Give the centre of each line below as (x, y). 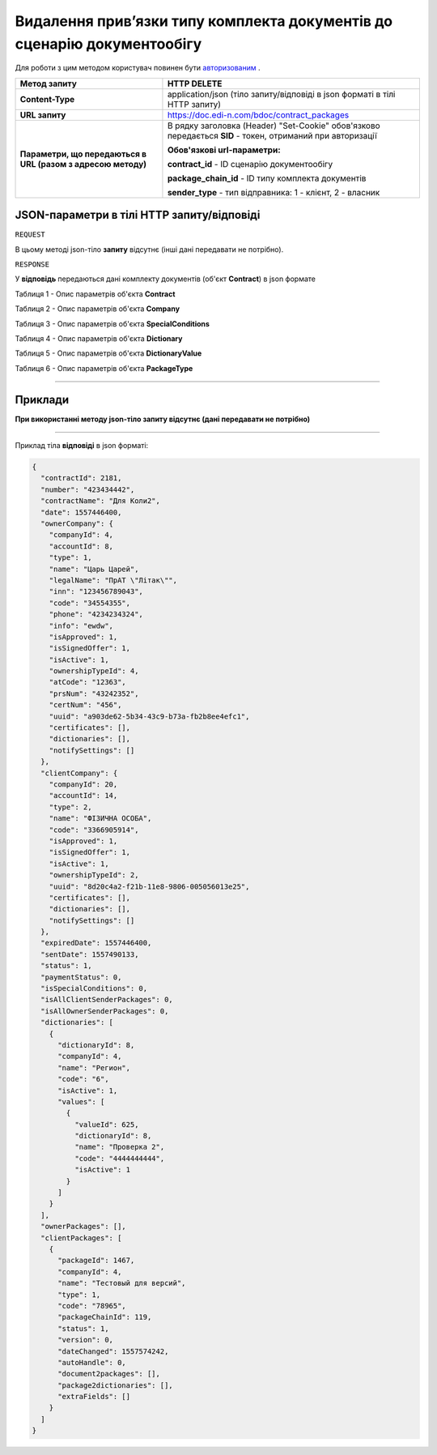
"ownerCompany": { (77, 524)
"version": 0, (85, 1340)
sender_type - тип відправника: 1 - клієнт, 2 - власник (274, 192)
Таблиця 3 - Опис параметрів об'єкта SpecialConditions (112, 323)
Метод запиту (48, 83)
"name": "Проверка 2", (119, 1147)
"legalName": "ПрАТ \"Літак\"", (113, 580)
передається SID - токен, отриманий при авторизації (272, 135)
